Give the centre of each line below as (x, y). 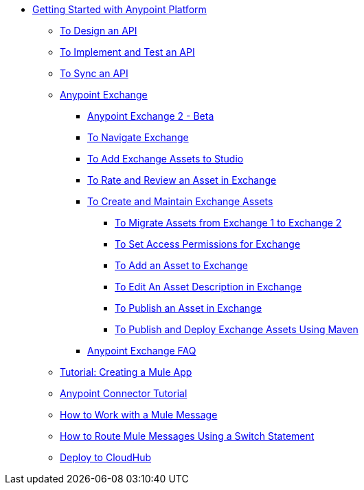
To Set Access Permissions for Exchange (208, 244)
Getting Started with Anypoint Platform (120, 9)
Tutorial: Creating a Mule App (126, 372)
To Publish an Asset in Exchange (189, 308)
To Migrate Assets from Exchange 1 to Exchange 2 (228, 223)
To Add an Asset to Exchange (181, 265)
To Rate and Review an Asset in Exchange (182, 180)
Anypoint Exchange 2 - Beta (151, 116)
